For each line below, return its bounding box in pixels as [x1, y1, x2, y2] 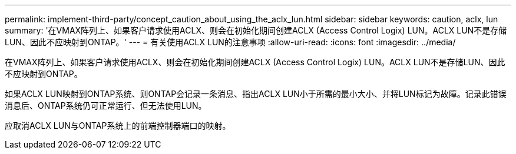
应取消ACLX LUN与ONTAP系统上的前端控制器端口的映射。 [5, 120, 231, 130]
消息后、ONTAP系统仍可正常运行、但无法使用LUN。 [5, 101, 207, 111]
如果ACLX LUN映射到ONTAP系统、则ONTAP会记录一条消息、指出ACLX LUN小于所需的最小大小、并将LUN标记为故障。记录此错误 [5, 89, 507, 99]
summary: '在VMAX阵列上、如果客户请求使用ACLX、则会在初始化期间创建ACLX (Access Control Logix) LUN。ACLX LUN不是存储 [5, 25, 507, 35]
